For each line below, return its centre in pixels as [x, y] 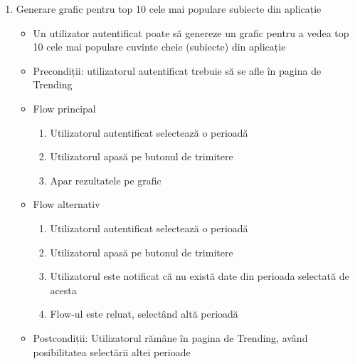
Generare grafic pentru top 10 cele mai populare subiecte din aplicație [169, 9]
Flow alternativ [67, 204]
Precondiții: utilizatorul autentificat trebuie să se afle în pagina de [177, 70]
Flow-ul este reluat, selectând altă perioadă [144, 314]
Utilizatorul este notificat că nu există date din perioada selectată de [200, 276]
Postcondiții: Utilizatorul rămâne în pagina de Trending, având [170, 337]
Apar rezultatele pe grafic [106, 180]
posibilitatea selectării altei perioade [112, 352]
